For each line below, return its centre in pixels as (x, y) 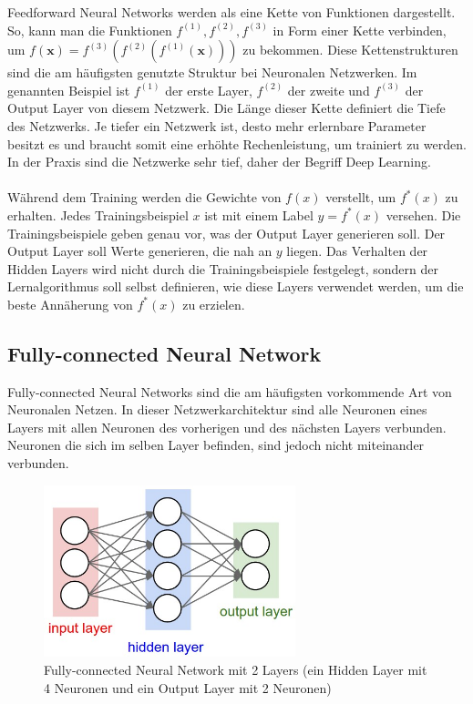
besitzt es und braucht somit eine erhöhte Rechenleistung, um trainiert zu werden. (237, 143)
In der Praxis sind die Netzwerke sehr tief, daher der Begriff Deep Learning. (219, 162)
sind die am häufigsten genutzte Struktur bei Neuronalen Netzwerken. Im (212, 72)
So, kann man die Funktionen (90, 30)
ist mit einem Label (259, 214)
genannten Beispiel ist (69, 90)
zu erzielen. (214, 304)
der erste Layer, (209, 90)
